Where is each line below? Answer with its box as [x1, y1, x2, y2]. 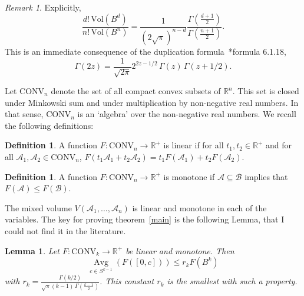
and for [266, 139, 292, 151]
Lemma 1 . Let [5, 244, 60, 257]
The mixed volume [5, 201, 72, 214]
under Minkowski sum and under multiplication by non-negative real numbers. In [5, 96, 299, 108]
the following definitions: [5, 119, 94, 131]
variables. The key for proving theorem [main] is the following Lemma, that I [5, 213, 285, 225]
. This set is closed [232, 85, 299, 97]
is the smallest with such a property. [167, 275, 298, 287]
